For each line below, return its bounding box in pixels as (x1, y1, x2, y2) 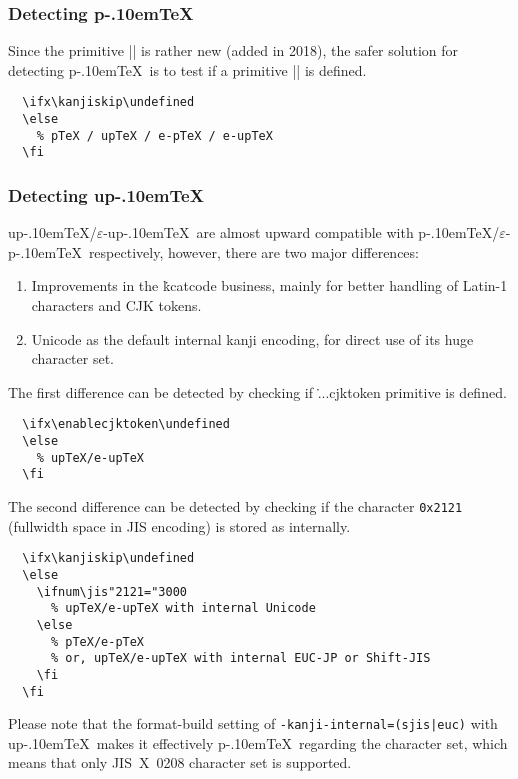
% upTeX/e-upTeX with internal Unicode (50, 601, 316, 616)
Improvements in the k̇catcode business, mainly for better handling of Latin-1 (31, 275, 508, 296)
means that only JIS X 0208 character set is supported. (8, 752, 352, 773)
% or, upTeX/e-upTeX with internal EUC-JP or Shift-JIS (50, 651, 431, 666)
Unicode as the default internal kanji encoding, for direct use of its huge (31, 328, 474, 349)
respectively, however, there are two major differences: (88, 241, 419, 262)
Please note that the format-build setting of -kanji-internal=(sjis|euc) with (8, 713, 498, 734)
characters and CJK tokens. (31, 295, 202, 316)
